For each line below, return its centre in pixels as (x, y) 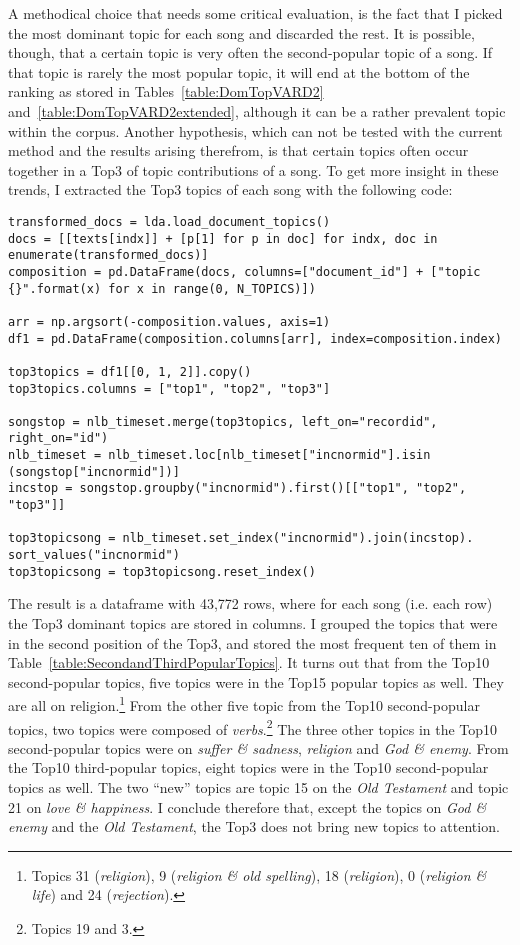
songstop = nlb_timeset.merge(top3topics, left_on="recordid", (223, 421)
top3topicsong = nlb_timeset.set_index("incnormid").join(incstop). (241, 538)
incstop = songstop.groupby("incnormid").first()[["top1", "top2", (237, 488)
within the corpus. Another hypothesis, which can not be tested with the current (255, 130)
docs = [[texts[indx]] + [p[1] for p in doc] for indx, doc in (223, 238)
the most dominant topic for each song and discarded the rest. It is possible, (241, 32)
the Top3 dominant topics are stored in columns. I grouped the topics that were (253, 622)
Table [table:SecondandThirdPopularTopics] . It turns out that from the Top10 (249, 662)
